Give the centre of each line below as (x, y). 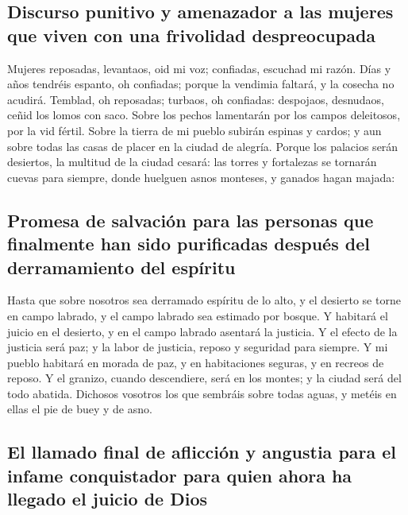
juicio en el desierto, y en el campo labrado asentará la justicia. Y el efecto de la (202, 331)
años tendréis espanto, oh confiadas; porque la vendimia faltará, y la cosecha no (201, 84)
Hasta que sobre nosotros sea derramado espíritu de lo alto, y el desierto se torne (204, 300)
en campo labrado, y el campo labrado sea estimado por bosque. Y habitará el (198, 315)
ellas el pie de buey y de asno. (80, 409)
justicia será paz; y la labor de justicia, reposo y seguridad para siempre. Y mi (198, 347)
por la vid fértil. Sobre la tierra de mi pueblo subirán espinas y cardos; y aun (194, 130)
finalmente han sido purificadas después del (189, 244)
